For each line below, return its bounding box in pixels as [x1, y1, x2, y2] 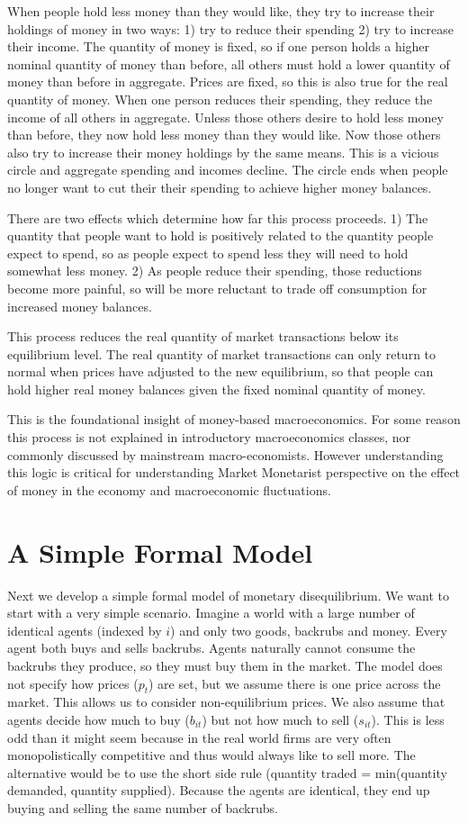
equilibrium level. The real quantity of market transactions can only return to [7, 344, 436, 363]
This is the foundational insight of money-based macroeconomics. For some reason [7, 410, 461, 429]
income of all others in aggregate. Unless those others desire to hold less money [7, 107, 444, 126]
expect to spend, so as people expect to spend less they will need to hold [7, 243, 409, 262]
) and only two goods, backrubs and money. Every [170, 620, 447, 639]
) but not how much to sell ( [202, 710, 359, 728]
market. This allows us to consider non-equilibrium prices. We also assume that [7, 692, 445, 711]
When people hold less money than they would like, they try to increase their [7, 2, 435, 20]
